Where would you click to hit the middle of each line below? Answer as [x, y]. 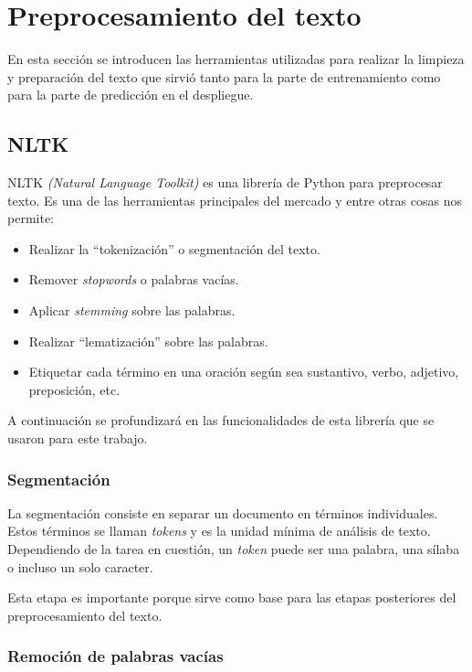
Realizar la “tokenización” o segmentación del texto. [174, 248]
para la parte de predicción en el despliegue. [131, 95]
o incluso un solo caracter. [80, 566]
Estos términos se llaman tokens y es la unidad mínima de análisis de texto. [219, 531]
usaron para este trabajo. [78, 438]
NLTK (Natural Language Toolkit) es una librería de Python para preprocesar [225, 182]
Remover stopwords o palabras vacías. [134, 279]
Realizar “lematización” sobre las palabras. [148, 341]
